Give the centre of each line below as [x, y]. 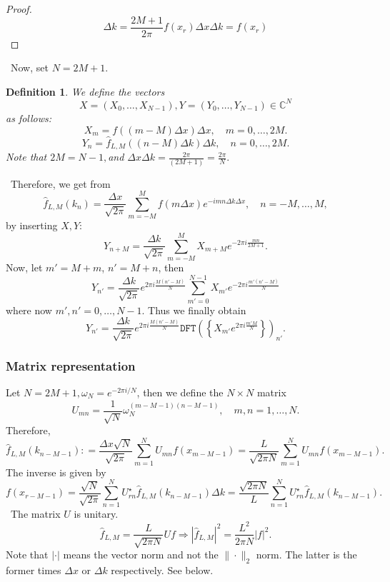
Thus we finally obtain [197, 310]
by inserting [32, 225]
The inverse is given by [56, 472]
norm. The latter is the [306, 554]
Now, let [24, 267]
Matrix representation [71, 365]
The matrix [35, 514]
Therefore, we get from [60, 183]
